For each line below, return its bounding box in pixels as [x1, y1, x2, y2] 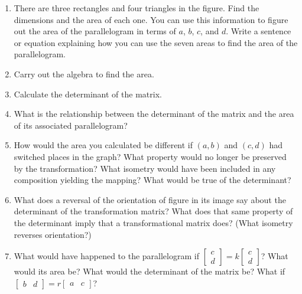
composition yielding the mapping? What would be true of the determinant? [14, 174, 291, 186]
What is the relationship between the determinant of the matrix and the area [14, 107, 294, 120]
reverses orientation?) [14, 228, 92, 240]
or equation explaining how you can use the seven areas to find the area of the [14, 36, 298, 48]
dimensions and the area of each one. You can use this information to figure [14, 13, 288, 25]
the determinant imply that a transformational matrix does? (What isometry [14, 216, 293, 228]
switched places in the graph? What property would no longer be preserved [14, 150, 287, 162]
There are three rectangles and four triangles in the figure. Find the [14, 2, 259, 14]
